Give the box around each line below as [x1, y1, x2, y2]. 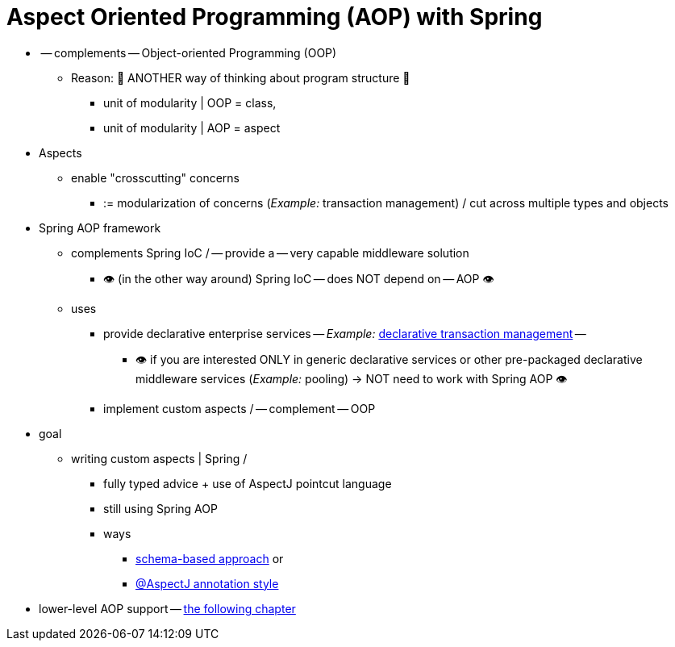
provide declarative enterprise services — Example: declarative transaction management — [103, 326, 586, 340]
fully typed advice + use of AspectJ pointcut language [103, 476, 392, 490]
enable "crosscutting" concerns [71, 170, 240, 185]
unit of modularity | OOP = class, [103, 95, 277, 110]
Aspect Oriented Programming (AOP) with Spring [6, 3, 543, 31]
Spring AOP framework [39, 220, 161, 235]
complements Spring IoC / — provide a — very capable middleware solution [71, 245, 469, 260]
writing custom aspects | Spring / [71, 451, 248, 465]
